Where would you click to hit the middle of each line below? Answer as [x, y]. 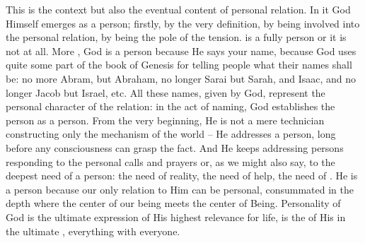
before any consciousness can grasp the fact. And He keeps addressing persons [175, 147]
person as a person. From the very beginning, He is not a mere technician [165, 120]
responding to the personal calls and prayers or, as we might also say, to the [170, 161]
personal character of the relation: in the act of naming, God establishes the [170, 106]
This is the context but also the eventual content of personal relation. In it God [178, 9]
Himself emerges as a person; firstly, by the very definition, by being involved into [183, 23]
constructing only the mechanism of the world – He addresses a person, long [171, 134]
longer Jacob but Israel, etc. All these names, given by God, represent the [166, 92]
